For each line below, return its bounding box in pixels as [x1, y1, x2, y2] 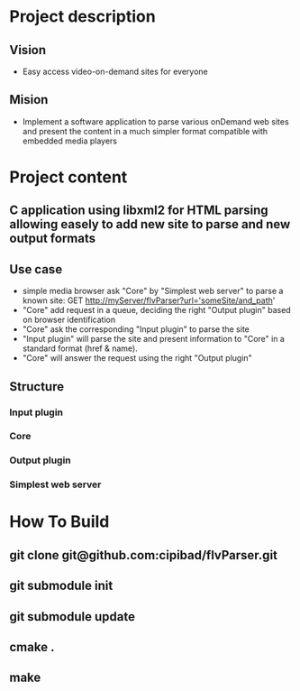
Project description [9, 6, 156, 27]
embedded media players [22, 135, 117, 146]
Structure [9, 379, 65, 394]
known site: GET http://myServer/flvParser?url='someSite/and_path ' [22, 295, 276, 306]
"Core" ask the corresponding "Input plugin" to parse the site [22, 324, 250, 335]
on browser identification [22, 314, 115, 326]
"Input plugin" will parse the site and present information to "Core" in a [22, 334, 286, 345]
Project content [9, 167, 128, 187]
